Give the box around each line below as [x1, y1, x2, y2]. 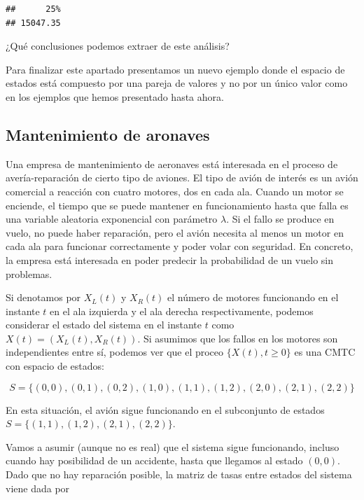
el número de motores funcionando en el [167, 290, 339, 305]
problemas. [6, 266, 52, 281]
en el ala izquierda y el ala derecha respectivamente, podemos [50, 303, 314, 318]
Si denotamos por [6, 290, 81, 305]
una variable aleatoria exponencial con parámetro [6, 211, 218, 226]
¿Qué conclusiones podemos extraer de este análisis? [6, 39, 230, 53]
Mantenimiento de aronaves [6, 123, 210, 145]
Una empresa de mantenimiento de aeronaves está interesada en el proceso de [6, 156, 338, 171]
